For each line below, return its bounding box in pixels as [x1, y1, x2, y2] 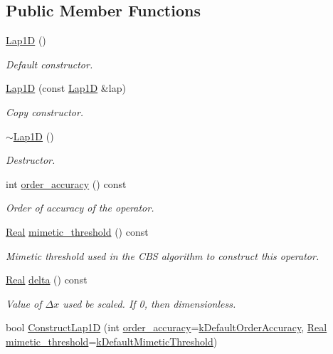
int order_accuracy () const [6, 176, 127, 191]
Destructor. [6, 152, 55, 167]
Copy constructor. [6, 104, 84, 119]
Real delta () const [6, 272, 88, 287]
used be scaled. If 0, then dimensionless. [63, 296, 236, 311]
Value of [6, 296, 42, 311]
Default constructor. [6, 56, 93, 71]
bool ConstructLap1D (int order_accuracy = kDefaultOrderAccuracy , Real [6, 320, 327, 335]
